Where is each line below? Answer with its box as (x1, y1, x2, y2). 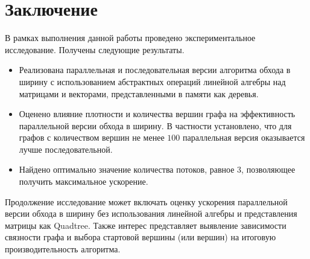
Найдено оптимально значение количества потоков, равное (19, 163, 235, 176)
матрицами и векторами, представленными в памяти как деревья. (19, 87, 259, 100)
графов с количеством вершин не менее (19, 131, 165, 144)
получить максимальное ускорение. (19, 175, 148, 188)
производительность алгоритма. (5, 243, 121, 255)
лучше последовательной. (19, 142, 113, 155)
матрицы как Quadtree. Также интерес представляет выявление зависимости (5, 219, 286, 231)
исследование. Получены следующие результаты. (5, 43, 185, 56)
